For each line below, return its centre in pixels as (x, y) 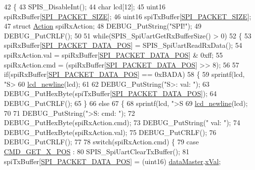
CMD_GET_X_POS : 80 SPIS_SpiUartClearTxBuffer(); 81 (97, 151)
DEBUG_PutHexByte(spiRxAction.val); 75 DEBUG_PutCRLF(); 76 (110, 132)
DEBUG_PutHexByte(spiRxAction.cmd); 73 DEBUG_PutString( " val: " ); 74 (122, 122)
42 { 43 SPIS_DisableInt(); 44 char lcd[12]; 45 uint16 (85, 6)
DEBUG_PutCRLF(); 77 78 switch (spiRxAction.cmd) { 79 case (102, 142)
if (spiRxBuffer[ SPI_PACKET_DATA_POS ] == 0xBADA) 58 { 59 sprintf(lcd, (125, 74)
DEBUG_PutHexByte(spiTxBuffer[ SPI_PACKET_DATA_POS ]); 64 (110, 93)
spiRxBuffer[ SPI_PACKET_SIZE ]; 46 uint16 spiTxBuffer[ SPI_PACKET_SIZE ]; (128, 16)
